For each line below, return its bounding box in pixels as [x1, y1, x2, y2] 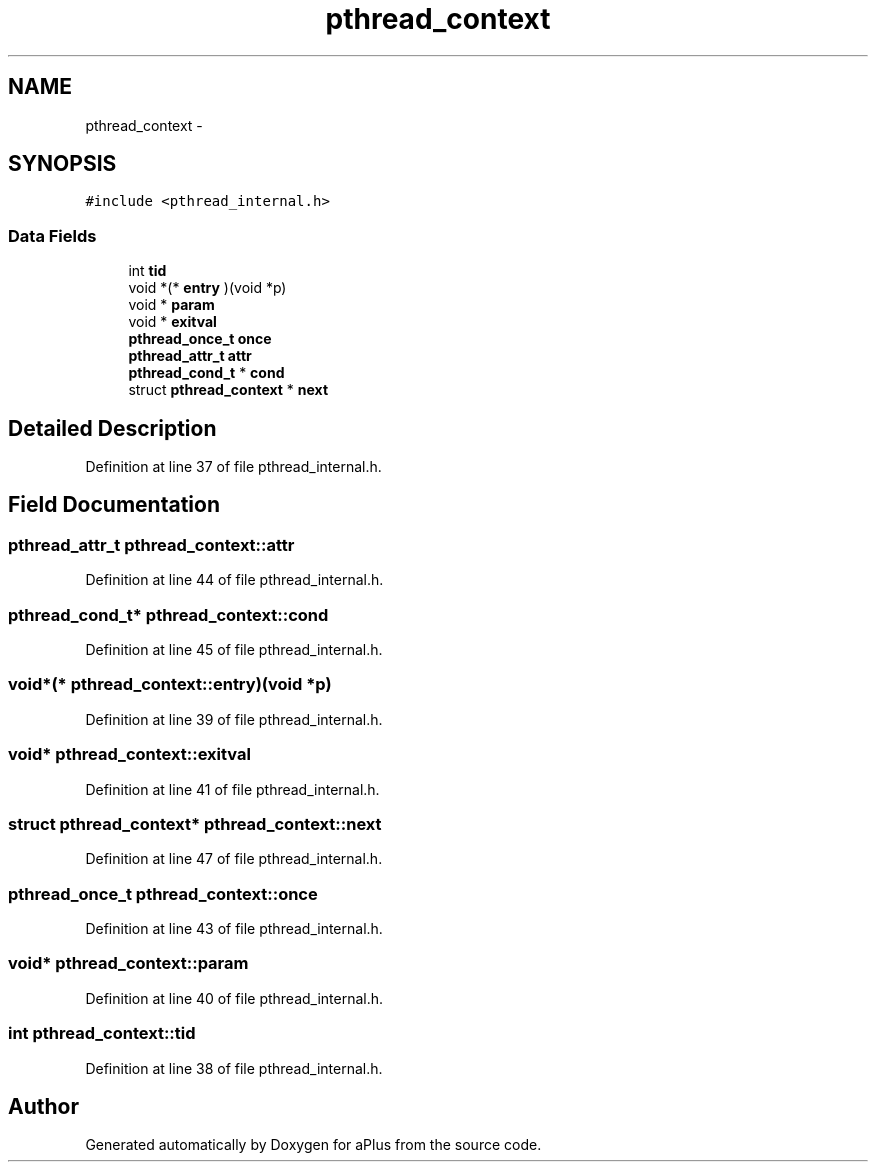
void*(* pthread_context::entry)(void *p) [8, 674, 332, 695]
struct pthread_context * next [128, 381, 329, 399]
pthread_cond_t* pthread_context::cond [8, 604, 329, 625]
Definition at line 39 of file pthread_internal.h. [85, 710, 383, 728]
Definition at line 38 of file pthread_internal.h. [85, 1059, 383, 1077]
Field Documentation [8, 492, 220, 518]
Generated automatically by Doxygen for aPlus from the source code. [85, 1136, 542, 1154]
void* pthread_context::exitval [8, 744, 251, 765]
